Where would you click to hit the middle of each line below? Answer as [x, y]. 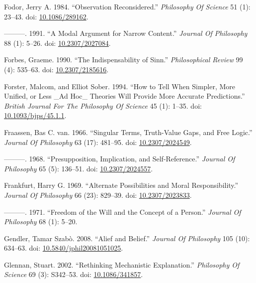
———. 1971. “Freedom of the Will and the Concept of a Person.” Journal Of [123, 212]
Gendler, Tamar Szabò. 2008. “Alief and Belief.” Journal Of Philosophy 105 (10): [127, 238]
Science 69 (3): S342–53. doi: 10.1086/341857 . [74, 274]
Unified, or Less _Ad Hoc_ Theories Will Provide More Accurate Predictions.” [125, 96]
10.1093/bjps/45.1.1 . [35, 115]
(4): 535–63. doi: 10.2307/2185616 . [56, 69]
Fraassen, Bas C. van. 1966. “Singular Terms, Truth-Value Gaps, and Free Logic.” [128, 132]
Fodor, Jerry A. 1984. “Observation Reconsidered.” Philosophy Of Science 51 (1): [127, 6]
